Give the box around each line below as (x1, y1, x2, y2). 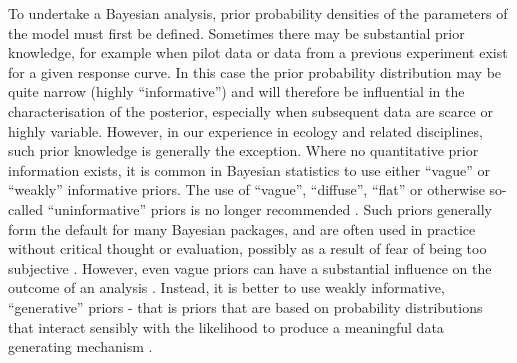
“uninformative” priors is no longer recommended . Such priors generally (47, 198, 492, 219)
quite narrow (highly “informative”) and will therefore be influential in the (8, 81, 465, 102)
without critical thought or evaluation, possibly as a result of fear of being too (8, 238, 487, 259)
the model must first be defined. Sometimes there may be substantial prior (8, 22, 465, 43)
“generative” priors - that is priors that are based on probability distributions (8, 296, 483, 317)
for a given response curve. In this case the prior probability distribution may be (8, 61, 502, 82)
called (8, 198, 43, 219)
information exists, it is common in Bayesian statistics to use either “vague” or (8, 159, 490, 180)
